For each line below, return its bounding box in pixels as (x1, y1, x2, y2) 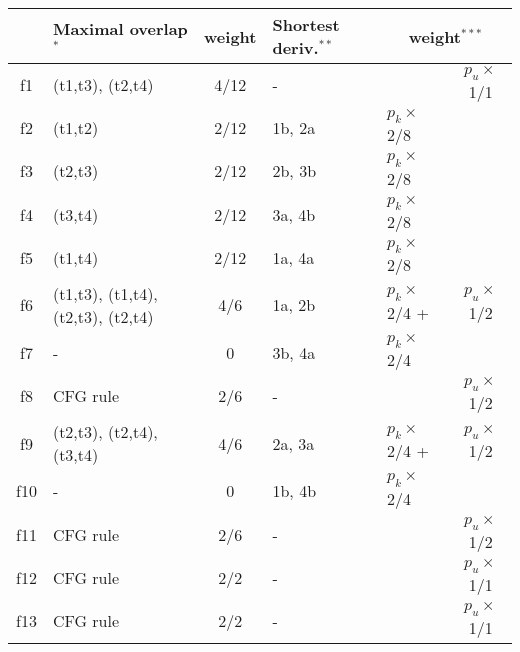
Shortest (272, 13, 340, 36)
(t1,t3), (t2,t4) (52, 73, 154, 97)
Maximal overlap (52, 17, 188, 41)
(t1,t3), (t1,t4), (52, 281, 158, 305)
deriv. (272, 36, 319, 59)
